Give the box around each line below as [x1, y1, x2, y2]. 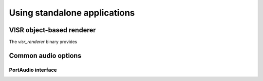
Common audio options [9, 51, 81, 60]
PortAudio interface [9, 66, 57, 73]
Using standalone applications [9, 7, 135, 18]
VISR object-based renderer [9, 26, 96, 34]
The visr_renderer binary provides [9, 39, 77, 45]
